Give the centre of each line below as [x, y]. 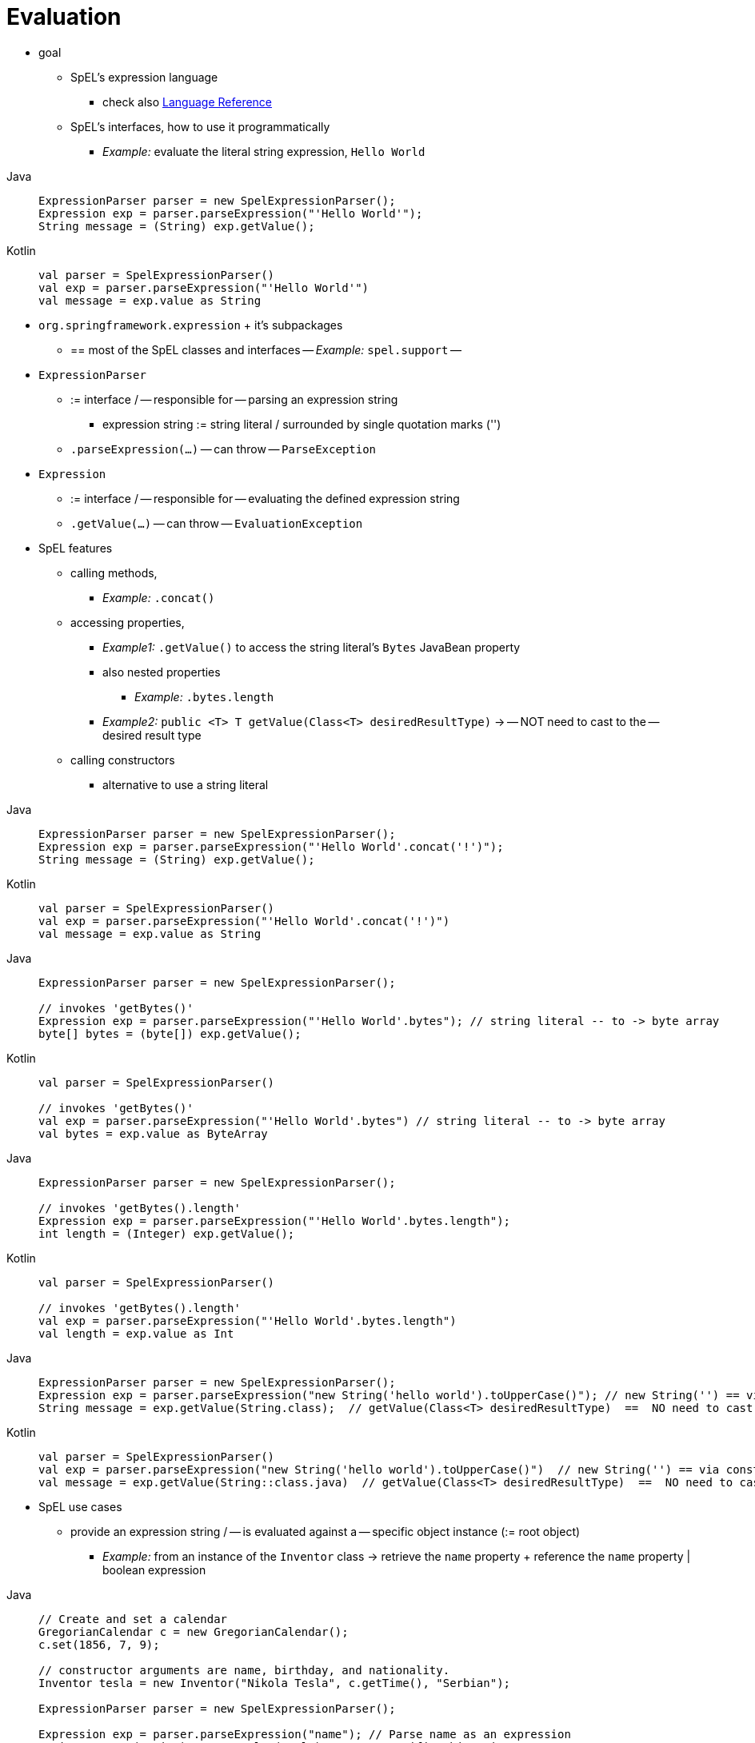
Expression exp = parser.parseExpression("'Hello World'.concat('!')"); [271, 846]
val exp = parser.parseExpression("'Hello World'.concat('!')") [244, 921]
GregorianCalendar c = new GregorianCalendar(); [194, 1631]
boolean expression [154, 1569]
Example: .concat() [159, 597]
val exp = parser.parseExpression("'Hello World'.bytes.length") [248, 1320]
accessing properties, [128, 622]
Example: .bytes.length [204, 696]
